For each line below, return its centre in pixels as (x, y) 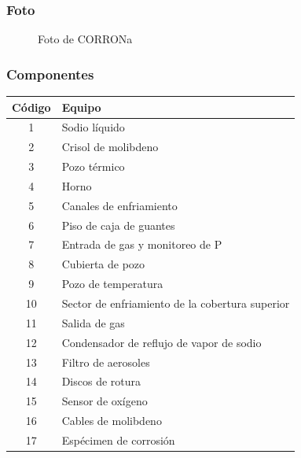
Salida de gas (93, 322)
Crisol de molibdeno (110, 147)
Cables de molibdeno (112, 421)
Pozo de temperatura (112, 284)
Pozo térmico (93, 166)
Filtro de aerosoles (106, 362)
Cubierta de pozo (103, 264)
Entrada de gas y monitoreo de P (142, 244)
